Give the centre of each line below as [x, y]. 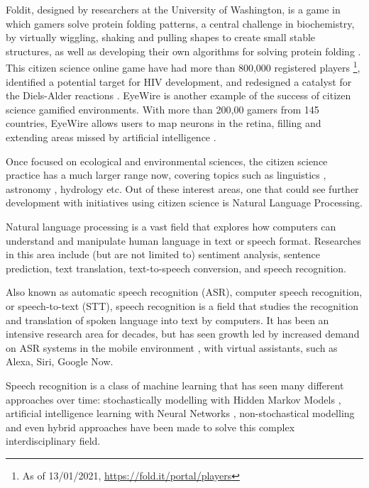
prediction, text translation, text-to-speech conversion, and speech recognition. [176, 268]
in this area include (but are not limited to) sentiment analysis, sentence [163, 254]
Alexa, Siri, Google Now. [60, 361]
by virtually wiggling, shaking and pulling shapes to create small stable [161, 37]
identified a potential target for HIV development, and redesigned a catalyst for [179, 81]
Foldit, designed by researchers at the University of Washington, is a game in [173, 9]
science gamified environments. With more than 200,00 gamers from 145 [163, 109]
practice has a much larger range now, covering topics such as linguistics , [166, 175]
